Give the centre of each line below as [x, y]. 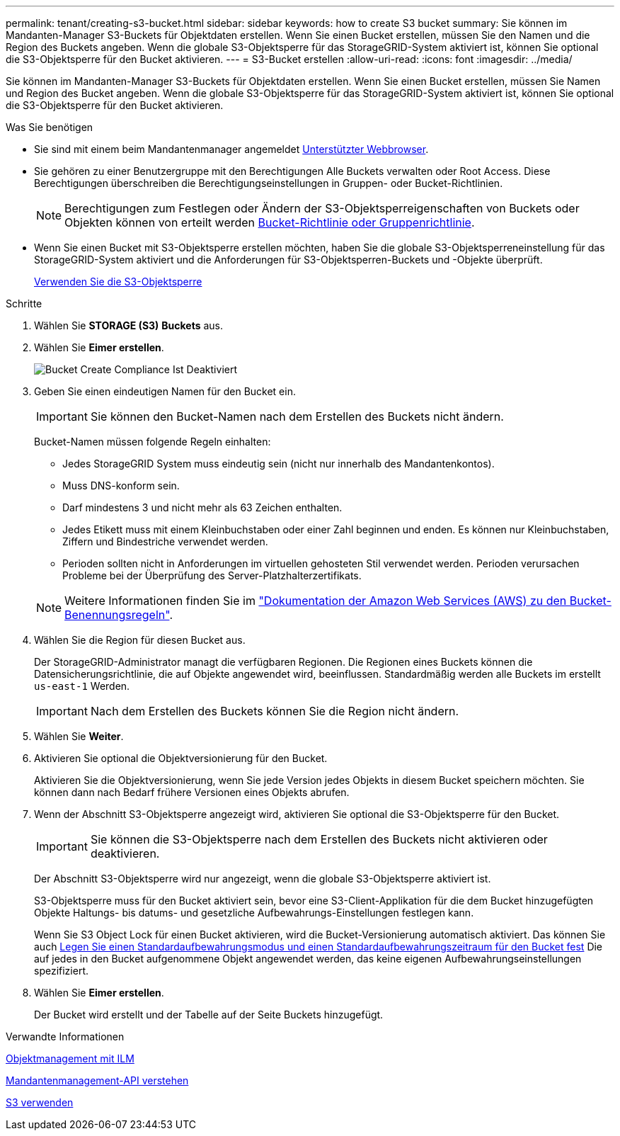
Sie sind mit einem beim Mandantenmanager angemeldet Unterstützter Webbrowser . [231, 149]
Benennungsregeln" [117, 615]
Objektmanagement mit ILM [70, 1058]
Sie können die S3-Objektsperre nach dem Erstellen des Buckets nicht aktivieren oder [319, 839]
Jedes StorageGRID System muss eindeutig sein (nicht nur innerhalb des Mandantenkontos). [279, 464]
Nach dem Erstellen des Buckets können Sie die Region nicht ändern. [275, 711]
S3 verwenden [40, 1102]
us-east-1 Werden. [82, 686]
